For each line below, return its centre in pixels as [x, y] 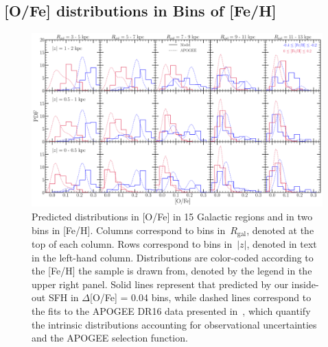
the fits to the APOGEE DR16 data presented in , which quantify [171, 311]
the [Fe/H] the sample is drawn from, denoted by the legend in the [172, 271]
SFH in [63, 297]
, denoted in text [282, 244]
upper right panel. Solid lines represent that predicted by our [160, 284]
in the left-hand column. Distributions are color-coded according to [173, 257]
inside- [305, 284]
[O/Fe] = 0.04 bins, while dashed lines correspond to [201, 297]
